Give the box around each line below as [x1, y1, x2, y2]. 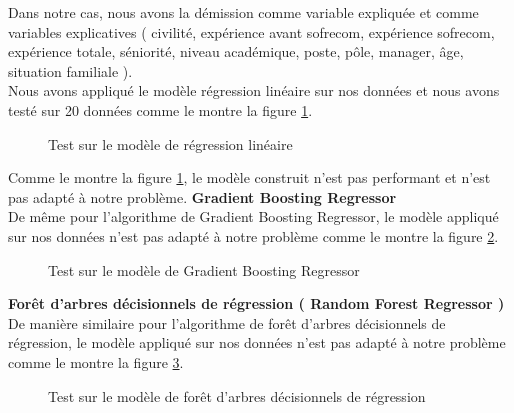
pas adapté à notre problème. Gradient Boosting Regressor [8, 186, 397, 207]
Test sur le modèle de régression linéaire [48, 133, 293, 154]
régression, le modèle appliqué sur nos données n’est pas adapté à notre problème [8, 332, 506, 353]
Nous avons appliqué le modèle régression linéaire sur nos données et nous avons [8, 80, 500, 101]
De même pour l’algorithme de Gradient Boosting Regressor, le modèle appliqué [8, 206, 499, 227]
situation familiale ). [8, 60, 133, 81]
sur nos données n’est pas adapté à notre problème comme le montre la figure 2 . [8, 225, 499, 246]
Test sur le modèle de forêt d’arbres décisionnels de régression [48, 385, 426, 406]
